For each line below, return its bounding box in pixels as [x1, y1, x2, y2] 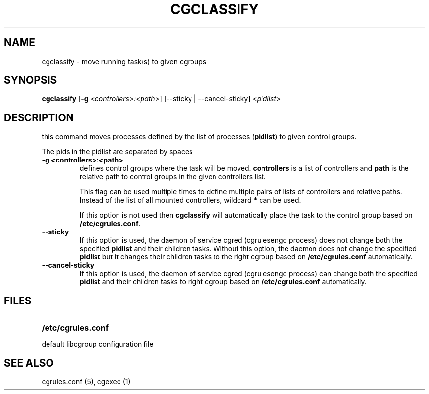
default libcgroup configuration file [42, 340, 154, 348]
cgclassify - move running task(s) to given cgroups [42, 57, 207, 66]
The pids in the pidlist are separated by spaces [42, 147, 193, 156]
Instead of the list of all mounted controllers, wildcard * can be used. [79, 196, 301, 205]
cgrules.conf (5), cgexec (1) [42, 377, 131, 386]
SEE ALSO [4, 356, 54, 369]
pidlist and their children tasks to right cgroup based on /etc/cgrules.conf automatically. [79, 278, 367, 286]
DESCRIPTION [4, 111, 74, 124]
